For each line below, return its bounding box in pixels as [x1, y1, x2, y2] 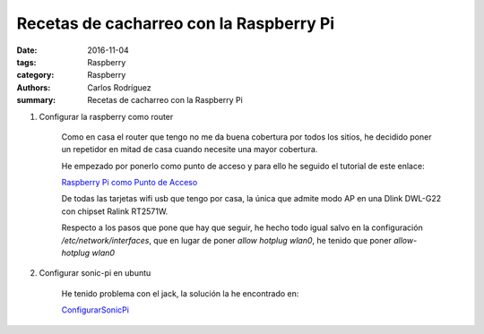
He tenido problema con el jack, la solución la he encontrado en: [61, 287, 299, 299]
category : [16, 70, 55, 81]
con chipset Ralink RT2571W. [61, 206, 169, 217]
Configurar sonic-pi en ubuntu [39, 268, 151, 278]
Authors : [16, 81, 51, 93]
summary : [16, 95, 56, 106]
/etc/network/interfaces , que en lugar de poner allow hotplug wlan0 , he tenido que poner [61, 235, 392, 245]
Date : [16, 45, 38, 56]
